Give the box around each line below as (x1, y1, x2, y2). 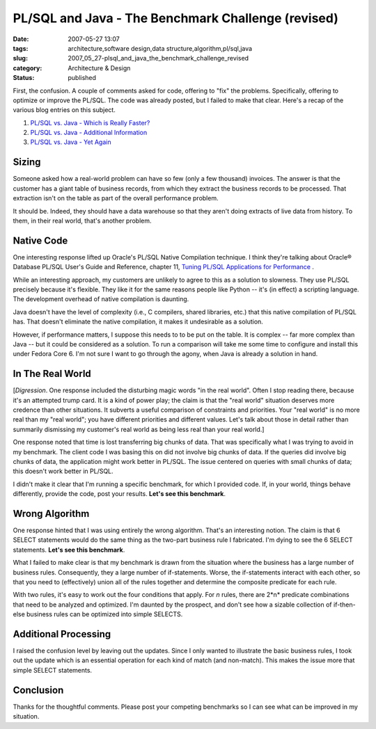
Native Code (13, 234, 68, 246)
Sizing (13, 157, 41, 168)
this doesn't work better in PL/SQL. (13, 467, 114, 476)
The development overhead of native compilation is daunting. (13, 295, 189, 303)
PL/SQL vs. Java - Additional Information (30, 129, 148, 137)
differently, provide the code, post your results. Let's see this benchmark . (13, 490, 226, 498)
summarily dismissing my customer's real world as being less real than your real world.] (13, 425, 265, 433)
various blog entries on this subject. (13, 106, 116, 114)
